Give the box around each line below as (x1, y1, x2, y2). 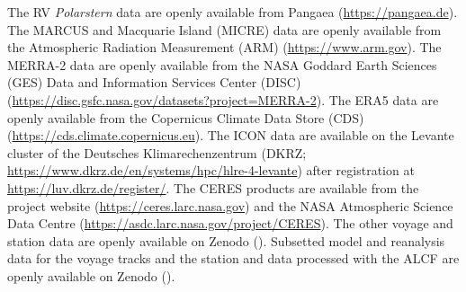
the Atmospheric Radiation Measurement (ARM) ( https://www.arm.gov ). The (7, 38, 442, 57)
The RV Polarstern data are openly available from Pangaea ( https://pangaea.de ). (7, 3, 458, 21)
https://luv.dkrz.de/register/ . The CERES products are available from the (7, 178, 419, 197)
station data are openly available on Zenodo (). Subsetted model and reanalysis (7, 231, 445, 250)
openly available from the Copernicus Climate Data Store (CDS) (7, 108, 364, 127)
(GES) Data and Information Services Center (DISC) (7, 73, 301, 92)
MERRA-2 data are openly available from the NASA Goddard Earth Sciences (7, 55, 437, 74)
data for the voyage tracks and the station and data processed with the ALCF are (7, 249, 460, 268)
